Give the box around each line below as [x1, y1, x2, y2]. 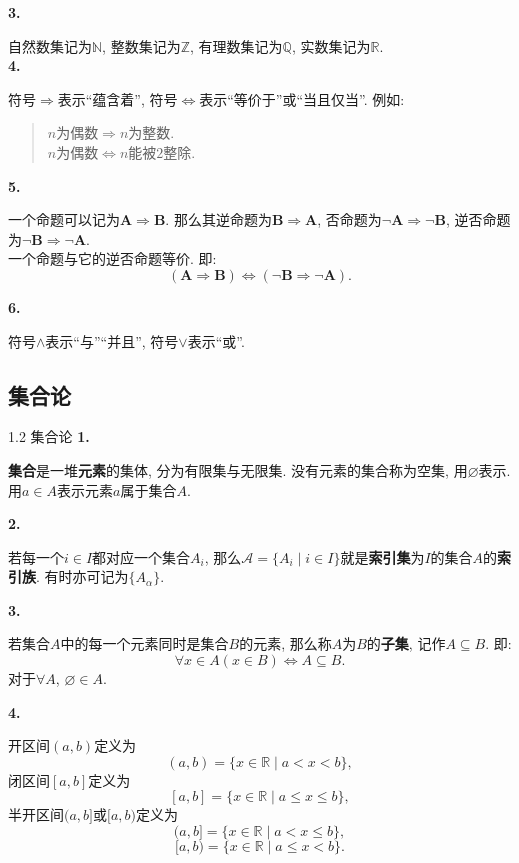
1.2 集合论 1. [8, 426, 90, 447]
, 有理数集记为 [190, 35, 283, 56]
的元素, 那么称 [239, 633, 332, 654]
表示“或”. [187, 330, 245, 351]
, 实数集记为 [291, 35, 371, 56]
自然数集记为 [8, 35, 92, 56]
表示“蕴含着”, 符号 [57, 88, 178, 109]
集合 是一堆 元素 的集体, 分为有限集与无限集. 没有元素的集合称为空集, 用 [8, 459, 468, 480]
